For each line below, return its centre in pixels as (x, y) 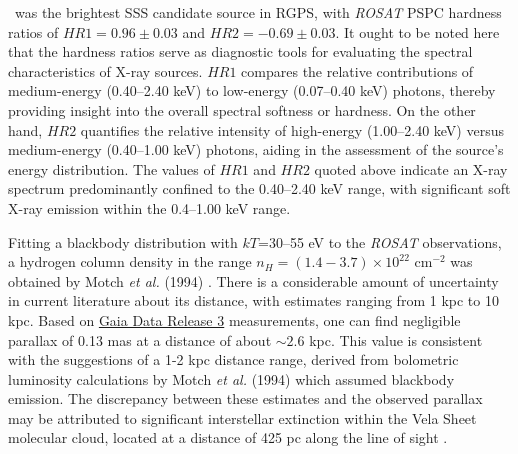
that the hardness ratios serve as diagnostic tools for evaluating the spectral (240, 51)
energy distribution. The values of (111, 168)
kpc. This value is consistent (396, 339)
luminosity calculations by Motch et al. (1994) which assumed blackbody (231, 378)
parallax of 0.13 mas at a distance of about (140, 339)
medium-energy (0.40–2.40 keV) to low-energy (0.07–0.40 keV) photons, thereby (252, 90)
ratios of (33, 31)
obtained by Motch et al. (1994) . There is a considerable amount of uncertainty (253, 280)
